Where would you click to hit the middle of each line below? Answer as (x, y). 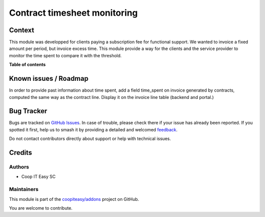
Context (22, 30)
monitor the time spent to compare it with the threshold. (66, 55)
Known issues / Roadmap (49, 79)
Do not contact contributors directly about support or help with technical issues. (90, 139)
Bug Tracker (28, 111)
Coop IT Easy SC (39, 177)
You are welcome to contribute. (41, 208)
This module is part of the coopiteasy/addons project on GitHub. (74, 199)
